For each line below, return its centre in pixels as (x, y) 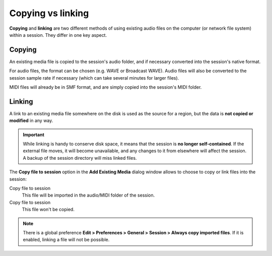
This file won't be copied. (48, 210)
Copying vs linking (49, 13)
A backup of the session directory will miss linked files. (80, 158)
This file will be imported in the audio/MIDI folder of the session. (88, 195)
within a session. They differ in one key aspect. (58, 35)
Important (34, 135)
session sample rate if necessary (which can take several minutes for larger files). (94, 78)
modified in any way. (31, 120)
